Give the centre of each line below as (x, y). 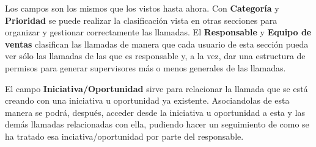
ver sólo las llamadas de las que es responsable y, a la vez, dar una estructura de (155, 56)
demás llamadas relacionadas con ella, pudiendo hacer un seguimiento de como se (157, 124)
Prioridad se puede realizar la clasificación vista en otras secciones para (141, 20)
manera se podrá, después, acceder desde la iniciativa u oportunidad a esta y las (155, 112)
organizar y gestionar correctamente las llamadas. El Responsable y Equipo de (158, 32)
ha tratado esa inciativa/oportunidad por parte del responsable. (124, 136)
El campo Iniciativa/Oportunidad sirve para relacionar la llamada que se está (156, 88)
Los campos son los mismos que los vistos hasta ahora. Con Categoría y (142, 8)
